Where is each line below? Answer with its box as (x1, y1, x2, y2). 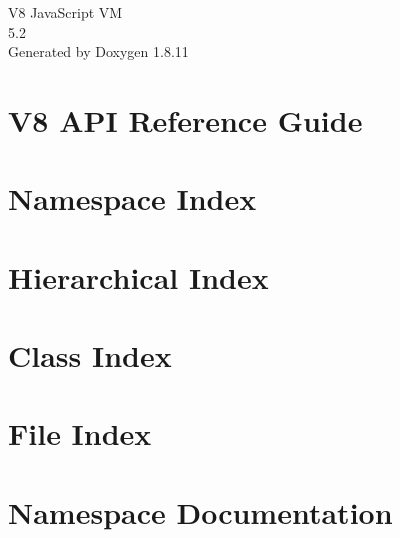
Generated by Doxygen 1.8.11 (8, 41, 189, 62)
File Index (8, 413, 152, 454)
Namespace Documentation (8, 491, 393, 532)
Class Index (8, 335, 172, 376)
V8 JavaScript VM (8, 2, 123, 22)
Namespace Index (8, 178, 257, 219)
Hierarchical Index (8, 256, 269, 297)
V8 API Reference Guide (8, 99, 363, 140)
